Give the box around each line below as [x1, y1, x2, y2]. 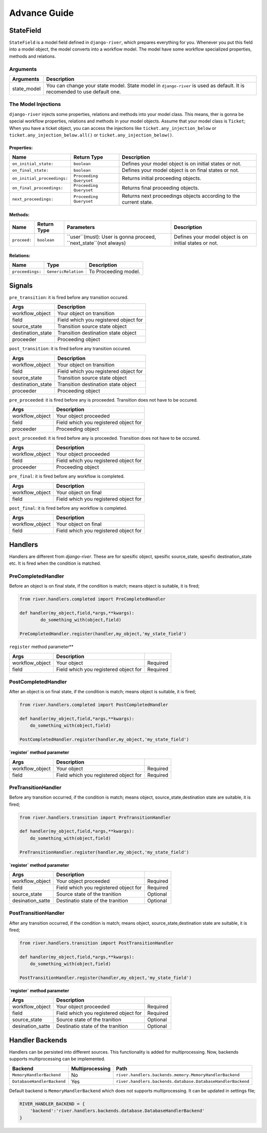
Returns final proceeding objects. [122, 184, 200, 191]
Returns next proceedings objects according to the [122, 192, 240, 199]
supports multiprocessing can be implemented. [9, 1056, 106, 1062]
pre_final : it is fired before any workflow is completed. [9, 474, 125, 479]
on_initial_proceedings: [12, 176, 68, 181]
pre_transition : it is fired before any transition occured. [9, 294, 129, 300]
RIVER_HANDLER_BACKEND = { [19, 1101, 85, 1107]
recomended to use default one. [46, 88, 121, 95]
